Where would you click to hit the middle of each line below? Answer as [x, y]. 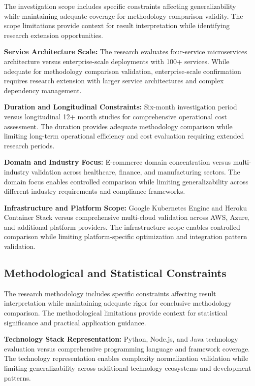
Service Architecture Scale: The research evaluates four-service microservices [126, 52]
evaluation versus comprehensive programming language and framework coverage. [127, 348]
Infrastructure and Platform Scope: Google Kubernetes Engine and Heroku [126, 207]
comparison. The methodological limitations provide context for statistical [116, 313]
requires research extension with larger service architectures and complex [114, 81]
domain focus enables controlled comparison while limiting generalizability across [126, 181]
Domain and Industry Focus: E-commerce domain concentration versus [117, 162]
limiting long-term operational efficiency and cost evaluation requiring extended [124, 136]
